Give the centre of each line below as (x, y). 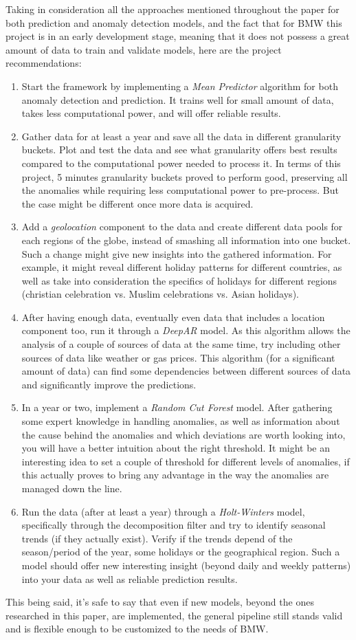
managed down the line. (72, 488)
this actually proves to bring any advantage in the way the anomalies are (175, 475)
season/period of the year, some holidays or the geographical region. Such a (181, 552)
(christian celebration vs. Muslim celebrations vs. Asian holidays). (160, 294)
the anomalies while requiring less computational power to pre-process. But (180, 190)
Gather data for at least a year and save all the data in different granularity (181, 136)
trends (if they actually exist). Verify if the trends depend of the (157, 538)
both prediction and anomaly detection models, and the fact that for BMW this (174, 22)
